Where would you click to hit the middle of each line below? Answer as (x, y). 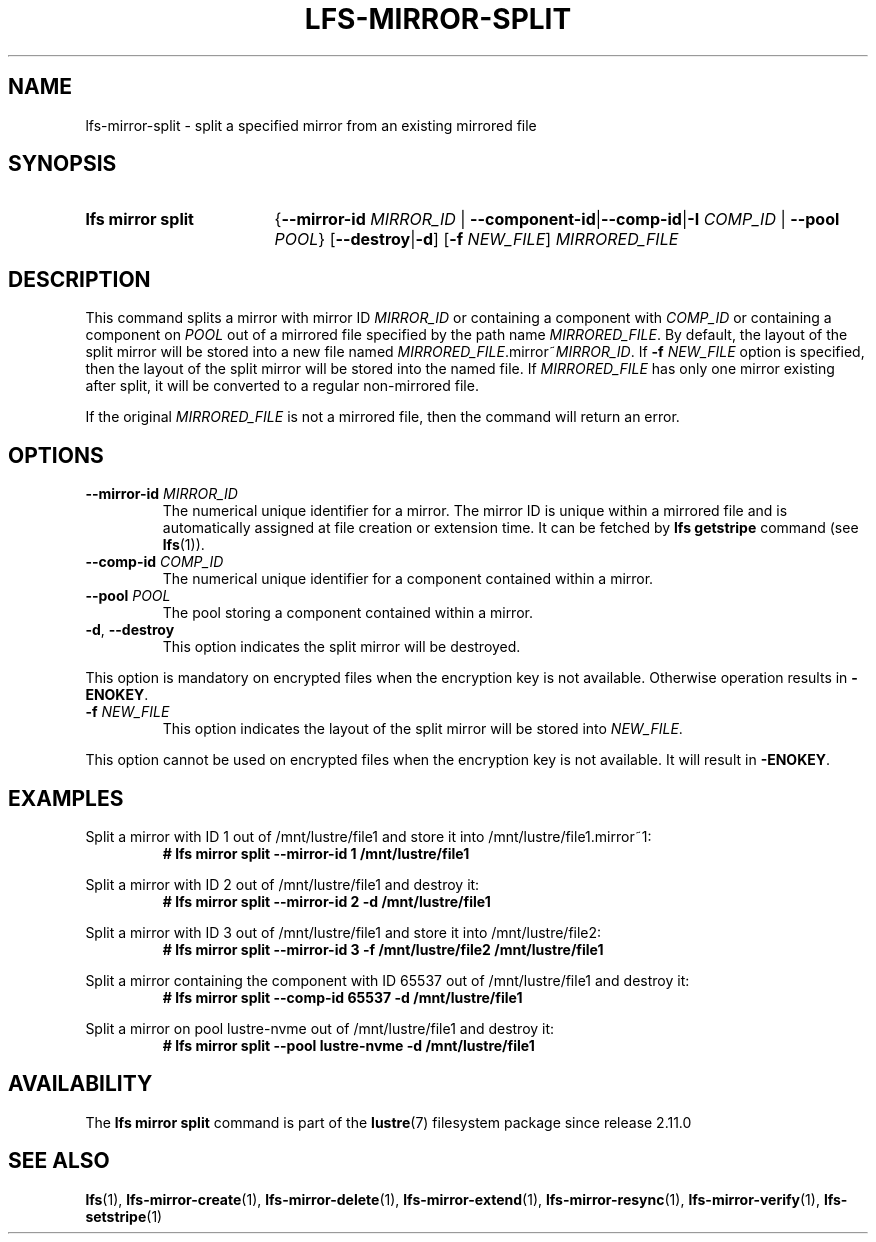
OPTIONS (56, 455)
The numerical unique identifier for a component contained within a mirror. (408, 579)
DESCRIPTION (79, 279)
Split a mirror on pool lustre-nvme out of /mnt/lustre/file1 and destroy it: (320, 1028)
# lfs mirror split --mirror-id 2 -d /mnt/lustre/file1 (326, 901)
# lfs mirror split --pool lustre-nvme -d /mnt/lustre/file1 (348, 1045)
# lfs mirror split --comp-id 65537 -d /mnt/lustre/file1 (342, 997)
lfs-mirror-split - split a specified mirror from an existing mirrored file (311, 125)
